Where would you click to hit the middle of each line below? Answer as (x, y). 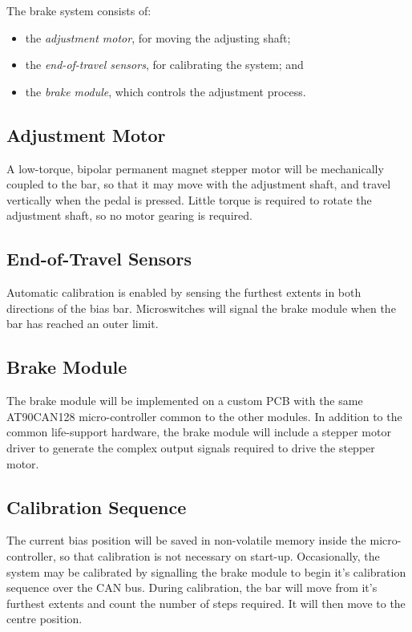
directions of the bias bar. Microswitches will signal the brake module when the (201, 308)
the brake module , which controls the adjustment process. (166, 91)
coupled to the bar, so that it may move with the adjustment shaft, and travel (199, 184)
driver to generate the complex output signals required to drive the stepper (191, 447)
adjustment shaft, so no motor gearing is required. (129, 215)
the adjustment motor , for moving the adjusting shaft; (158, 37)
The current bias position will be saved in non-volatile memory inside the (186, 540)
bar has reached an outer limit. (83, 324)
